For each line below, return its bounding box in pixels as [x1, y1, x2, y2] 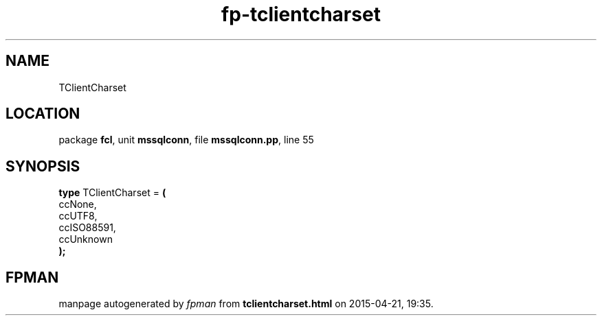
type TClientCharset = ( [58, 187, 166, 199]
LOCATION [5, 105, 80, 123]
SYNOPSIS [5, 157, 80, 175]
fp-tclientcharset [221, 3, 381, 26]
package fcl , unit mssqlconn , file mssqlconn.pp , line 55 [58, 134, 314, 146]
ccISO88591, [58, 222, 116, 234]
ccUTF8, [58, 210, 98, 222]
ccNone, [58, 198, 97, 211]
